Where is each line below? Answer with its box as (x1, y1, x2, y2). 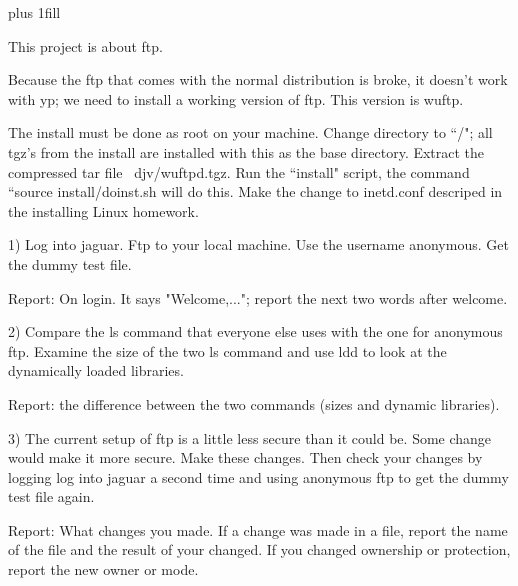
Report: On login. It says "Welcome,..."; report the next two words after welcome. (8, 287, 508, 308)
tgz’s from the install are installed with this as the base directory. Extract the (8, 141, 485, 162)
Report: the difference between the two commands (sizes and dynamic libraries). (8, 393, 500, 414)
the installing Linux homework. (8, 200, 199, 221)
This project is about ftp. (8, 35, 163, 56)
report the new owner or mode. (8, 559, 199, 580)
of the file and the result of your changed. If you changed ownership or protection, (8, 539, 511, 560)
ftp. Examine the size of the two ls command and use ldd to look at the (8, 340, 447, 361)
